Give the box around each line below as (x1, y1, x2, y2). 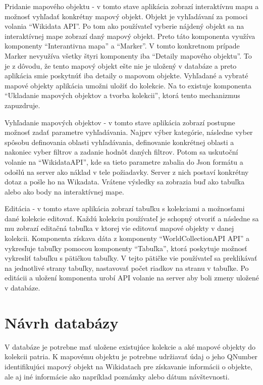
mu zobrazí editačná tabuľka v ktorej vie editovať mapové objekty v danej (5, 223, 234, 233)
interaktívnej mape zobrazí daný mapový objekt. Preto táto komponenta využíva (5, 30, 255, 41)
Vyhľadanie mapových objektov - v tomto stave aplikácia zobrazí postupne (5, 117, 235, 127)
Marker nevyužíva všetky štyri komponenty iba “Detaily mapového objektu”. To (5, 50, 252, 61)
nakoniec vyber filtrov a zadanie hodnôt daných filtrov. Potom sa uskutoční (5, 147, 238, 157)
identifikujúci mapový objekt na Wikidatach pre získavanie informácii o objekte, (5, 361, 252, 371)
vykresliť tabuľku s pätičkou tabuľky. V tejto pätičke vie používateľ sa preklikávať (5, 253, 257, 263)
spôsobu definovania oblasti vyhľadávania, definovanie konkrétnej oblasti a (5, 136, 234, 147)
